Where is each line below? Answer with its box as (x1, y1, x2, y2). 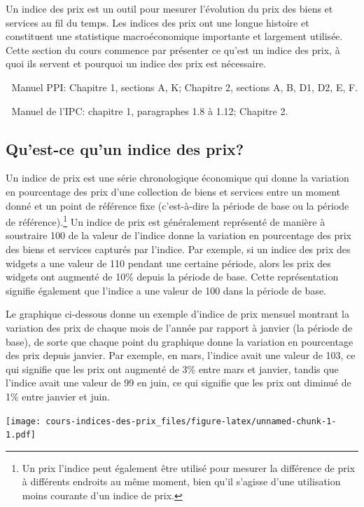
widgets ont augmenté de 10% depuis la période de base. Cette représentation (6, 269, 339, 284)
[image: (6, 416, 41, 426)
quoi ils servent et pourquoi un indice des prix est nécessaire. (6, 56, 266, 71)
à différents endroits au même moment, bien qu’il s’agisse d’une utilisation (22, 474, 341, 489)
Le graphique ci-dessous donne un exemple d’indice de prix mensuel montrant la (6, 306, 350, 321)
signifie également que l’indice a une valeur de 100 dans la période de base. (6, 283, 327, 297)
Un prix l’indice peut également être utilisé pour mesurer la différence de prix (22, 460, 356, 475)
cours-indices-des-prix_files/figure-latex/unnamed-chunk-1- (45, 416, 337, 426)
